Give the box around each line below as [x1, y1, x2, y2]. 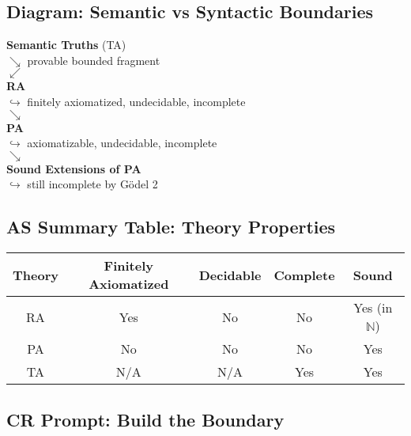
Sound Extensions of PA [6, 160, 141, 176]
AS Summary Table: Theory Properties [6, 214, 336, 239]
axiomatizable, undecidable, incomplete [27, 135, 217, 151]
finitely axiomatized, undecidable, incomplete [27, 93, 246, 109]
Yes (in [353, 298, 393, 317]
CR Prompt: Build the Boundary [6, 407, 285, 431]
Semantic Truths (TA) [6, 36, 126, 53]
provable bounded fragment [27, 51, 160, 68]
